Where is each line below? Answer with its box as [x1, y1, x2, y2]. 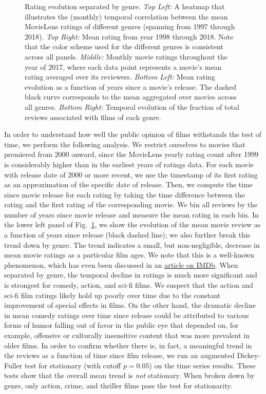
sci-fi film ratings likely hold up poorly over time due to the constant [4, 289, 221, 300]
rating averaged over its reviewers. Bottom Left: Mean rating [25, 71, 215, 82]
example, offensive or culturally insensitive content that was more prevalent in [4, 330, 250, 340]
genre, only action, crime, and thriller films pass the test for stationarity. [4, 380, 233, 390]
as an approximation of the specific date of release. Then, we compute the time [4, 179, 253, 190]
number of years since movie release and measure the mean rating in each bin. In [4, 209, 259, 220]
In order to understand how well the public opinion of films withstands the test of [4, 129, 262, 140]
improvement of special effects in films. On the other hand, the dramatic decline [4, 300, 256, 310]
